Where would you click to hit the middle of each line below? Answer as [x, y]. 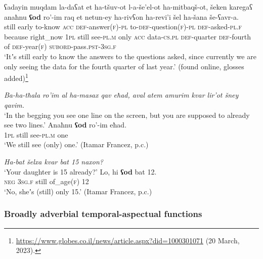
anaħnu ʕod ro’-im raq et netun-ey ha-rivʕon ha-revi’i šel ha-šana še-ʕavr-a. [121, 16]
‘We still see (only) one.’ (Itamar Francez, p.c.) [76, 144]
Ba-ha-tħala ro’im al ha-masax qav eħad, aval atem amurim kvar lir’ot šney [121, 95]
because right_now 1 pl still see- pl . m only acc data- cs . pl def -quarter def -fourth [128, 36]
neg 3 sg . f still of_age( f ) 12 [47, 181]
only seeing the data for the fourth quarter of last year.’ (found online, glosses [124, 66]
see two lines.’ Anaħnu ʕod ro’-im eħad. [65, 125]
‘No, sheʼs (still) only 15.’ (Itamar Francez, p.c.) [78, 191]
